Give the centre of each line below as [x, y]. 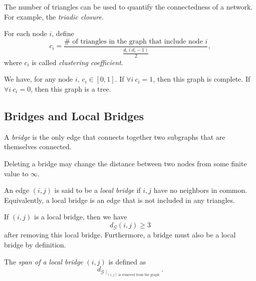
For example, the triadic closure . [54, 16]
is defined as [127, 261]
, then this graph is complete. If [202, 79]
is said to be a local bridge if [97, 190]
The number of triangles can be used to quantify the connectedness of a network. [129, 7]
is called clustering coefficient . [77, 62]
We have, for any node [39, 79]
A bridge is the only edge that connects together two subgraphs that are [115, 136]
